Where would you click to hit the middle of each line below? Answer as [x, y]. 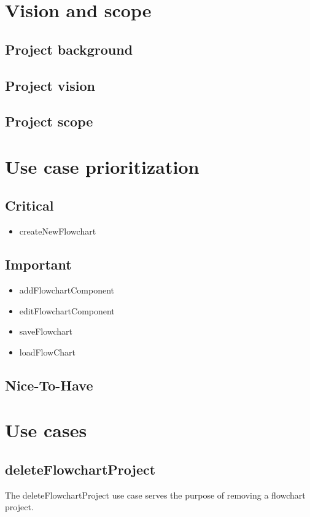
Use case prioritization [102, 166]
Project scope [49, 121]
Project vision [50, 85]
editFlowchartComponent [67, 310]
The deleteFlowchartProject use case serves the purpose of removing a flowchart [155, 495]
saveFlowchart [46, 331]
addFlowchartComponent [67, 290]
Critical [29, 205]
